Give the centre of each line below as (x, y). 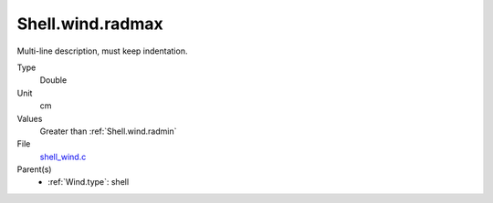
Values (30, 118)
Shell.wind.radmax (90, 24)
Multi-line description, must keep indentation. (102, 51)
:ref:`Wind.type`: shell (89, 182)
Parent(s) (34, 169)
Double (53, 80)
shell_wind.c (63, 157)
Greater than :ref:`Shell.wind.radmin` (108, 131)
